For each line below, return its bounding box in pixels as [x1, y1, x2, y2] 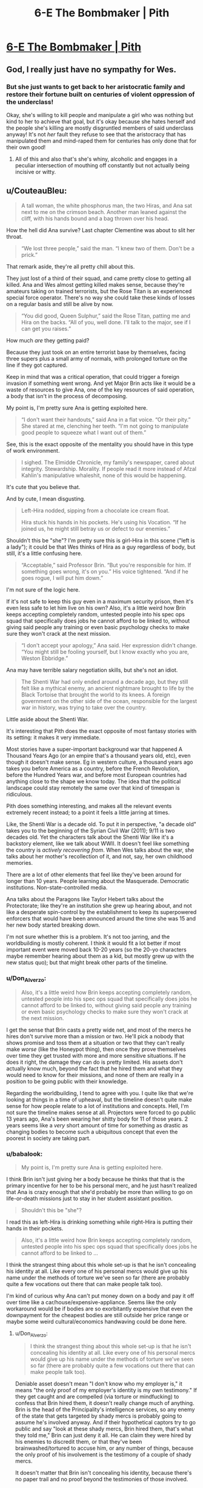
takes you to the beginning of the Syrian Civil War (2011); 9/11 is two [6, 827, 175, 834]
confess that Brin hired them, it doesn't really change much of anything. [15, 1400, 195, 1407]
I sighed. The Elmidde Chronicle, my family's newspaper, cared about [21, 458, 195, 466]
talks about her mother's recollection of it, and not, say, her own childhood [6, 852, 193, 860]
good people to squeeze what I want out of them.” [21, 429, 147, 436]
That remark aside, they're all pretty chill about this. [6, 262, 135, 270]
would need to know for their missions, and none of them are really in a [6, 1072, 184, 1079]
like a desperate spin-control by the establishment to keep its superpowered [6, 908, 197, 915]
